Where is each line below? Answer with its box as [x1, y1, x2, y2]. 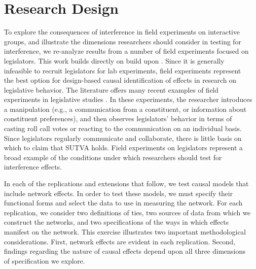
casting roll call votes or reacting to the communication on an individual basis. [4, 123, 242, 134]
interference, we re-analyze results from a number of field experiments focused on [4, 46, 249, 56]
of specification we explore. [4, 255, 85, 266]
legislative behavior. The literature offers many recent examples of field [4, 84, 219, 95]
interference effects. [4, 162, 62, 172]
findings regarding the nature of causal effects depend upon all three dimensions [4, 246, 246, 256]
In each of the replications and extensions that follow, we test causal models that [4, 178, 249, 189]
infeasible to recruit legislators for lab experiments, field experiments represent [4, 65, 241, 75]
